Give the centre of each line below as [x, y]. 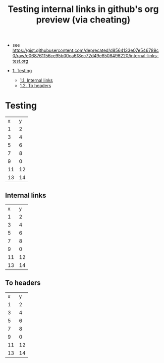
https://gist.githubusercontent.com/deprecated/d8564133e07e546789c [85, 50]
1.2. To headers [35, 86]
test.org [20, 61]
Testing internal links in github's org [83, 9]
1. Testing [22, 71]
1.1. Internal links [36, 80]
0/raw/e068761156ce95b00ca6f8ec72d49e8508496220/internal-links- [85, 56]
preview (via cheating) [83, 20]
